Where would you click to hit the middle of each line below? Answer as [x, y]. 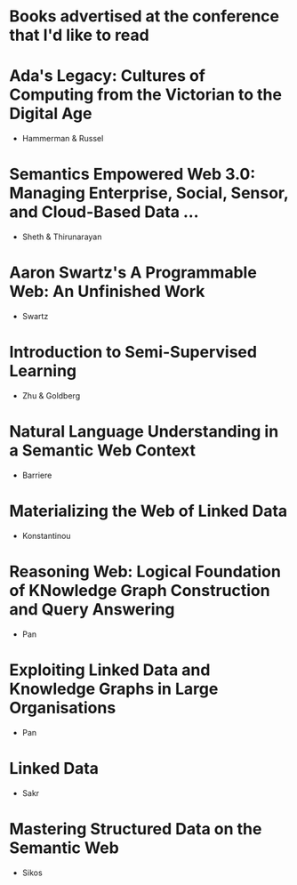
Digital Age [51, 114]
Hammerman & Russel [63, 139]
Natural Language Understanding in [144, 432]
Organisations [63, 708]
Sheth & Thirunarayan [62, 237]
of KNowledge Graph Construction [140, 591]
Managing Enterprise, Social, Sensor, [149, 193]
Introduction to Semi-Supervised [133, 352]
